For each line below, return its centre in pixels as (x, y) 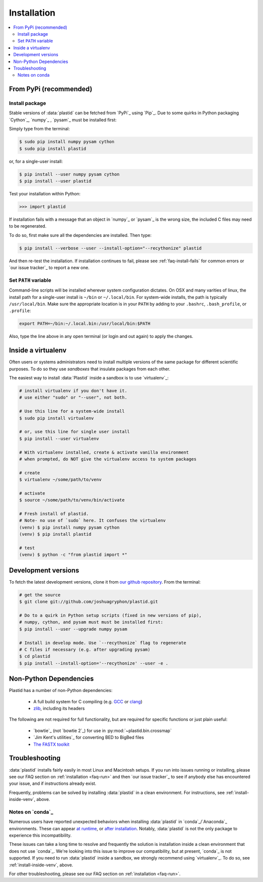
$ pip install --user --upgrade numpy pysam (73, 629)
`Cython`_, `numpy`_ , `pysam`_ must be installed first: (63, 120)
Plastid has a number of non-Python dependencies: (61, 691)
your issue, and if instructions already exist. (53, 783)
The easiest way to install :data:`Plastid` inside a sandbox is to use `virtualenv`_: (89, 378)
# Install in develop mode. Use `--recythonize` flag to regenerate (103, 643)
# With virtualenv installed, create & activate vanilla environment (104, 452)
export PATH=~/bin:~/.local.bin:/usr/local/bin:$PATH (85, 324)
